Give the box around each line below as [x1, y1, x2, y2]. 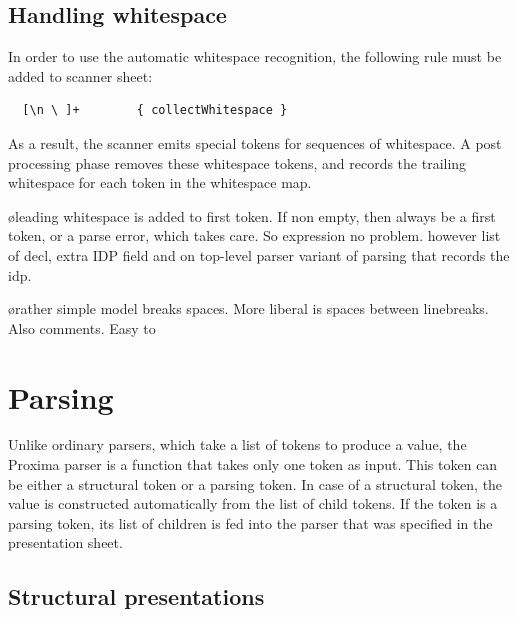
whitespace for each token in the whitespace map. [8, 172, 312, 193]
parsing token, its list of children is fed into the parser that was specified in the [8, 512, 493, 533]
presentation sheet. [8, 532, 123, 553]
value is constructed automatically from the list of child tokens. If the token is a [8, 493, 498, 514]
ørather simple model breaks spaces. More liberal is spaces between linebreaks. [8, 298, 489, 319]
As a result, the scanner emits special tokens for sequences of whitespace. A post [8, 132, 502, 153]
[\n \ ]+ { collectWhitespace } [22, 103, 288, 118]
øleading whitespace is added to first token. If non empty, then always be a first [8, 205, 496, 226]
